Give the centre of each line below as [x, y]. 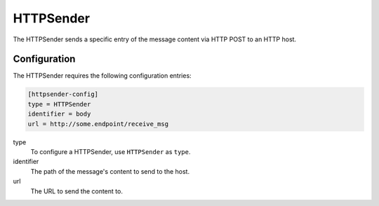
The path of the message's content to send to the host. [110, 171]
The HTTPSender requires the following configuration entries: [102, 76]
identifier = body [59, 114]
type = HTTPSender [59, 104]
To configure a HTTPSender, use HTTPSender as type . [111, 151]
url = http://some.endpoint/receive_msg [98, 124]
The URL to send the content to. [77, 191]
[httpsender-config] [63, 94]
